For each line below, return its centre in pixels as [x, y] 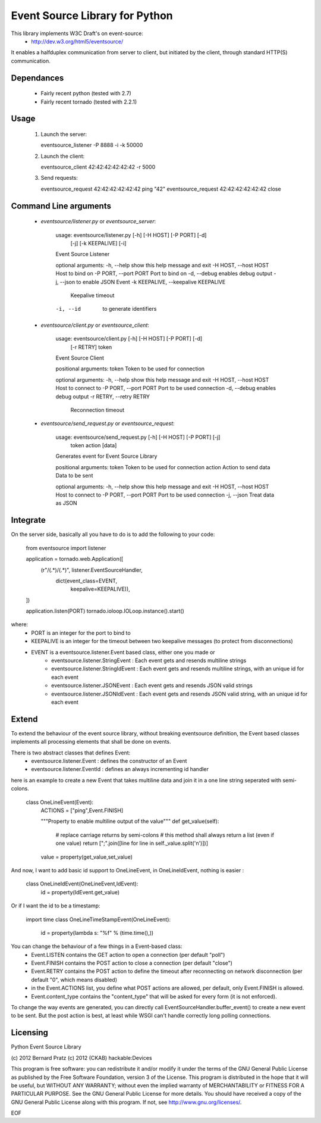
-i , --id [68, 309]
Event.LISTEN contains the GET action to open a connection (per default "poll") [128, 954]
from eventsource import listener [66, 548]
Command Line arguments [61, 206]
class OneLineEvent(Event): [60, 802]
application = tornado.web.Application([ [75, 559]
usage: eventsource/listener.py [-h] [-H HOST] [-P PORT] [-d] [131, 235]
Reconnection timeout [97, 410]
